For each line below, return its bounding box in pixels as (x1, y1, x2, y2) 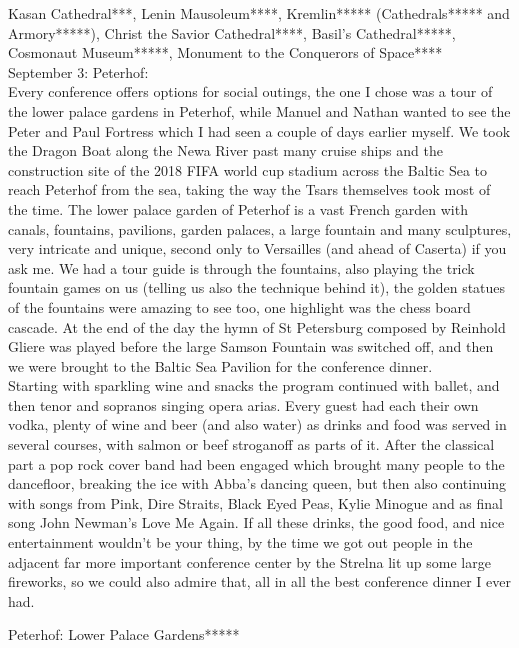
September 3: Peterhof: (8, 61, 149, 82)
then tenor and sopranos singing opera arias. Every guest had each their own (8, 394, 479, 415)
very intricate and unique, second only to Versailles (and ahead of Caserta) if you (8, 238, 507, 259)
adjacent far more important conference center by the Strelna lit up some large (8, 551, 491, 572)
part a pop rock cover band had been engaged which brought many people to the (8, 453, 505, 474)
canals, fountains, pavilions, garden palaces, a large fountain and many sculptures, (8, 218, 512, 239)
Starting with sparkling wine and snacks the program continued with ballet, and (8, 375, 500, 396)
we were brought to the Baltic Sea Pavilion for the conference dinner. (8, 355, 433, 376)
